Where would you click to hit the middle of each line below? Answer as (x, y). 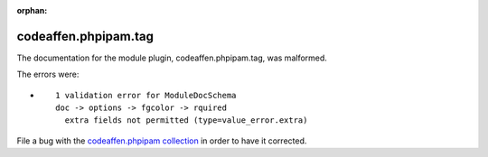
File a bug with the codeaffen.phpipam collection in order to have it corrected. (162, 141)
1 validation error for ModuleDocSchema (146, 95)
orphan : (32, 10)
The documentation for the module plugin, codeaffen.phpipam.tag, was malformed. (172, 58)
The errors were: (48, 74)
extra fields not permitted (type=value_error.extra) (186, 120)
